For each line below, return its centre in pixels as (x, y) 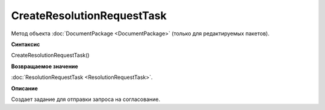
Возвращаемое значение (45, 66)
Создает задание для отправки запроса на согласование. (86, 99)
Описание (25, 88)
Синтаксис (26, 44)
